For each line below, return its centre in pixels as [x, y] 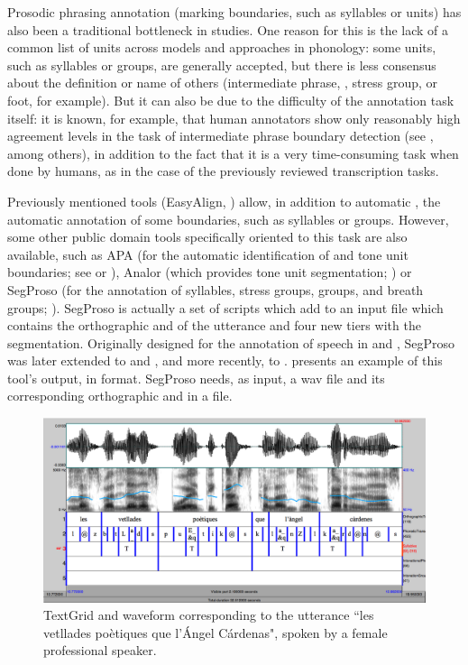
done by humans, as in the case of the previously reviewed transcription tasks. [223, 171]
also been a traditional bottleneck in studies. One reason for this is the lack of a [228, 29]
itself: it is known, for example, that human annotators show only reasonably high [234, 118]
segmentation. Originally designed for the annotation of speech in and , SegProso [231, 342]
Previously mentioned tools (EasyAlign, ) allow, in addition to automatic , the [224, 201]
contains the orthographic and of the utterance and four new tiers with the [214, 325]
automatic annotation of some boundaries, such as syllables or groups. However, [228, 219]
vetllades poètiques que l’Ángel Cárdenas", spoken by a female [216, 632]
